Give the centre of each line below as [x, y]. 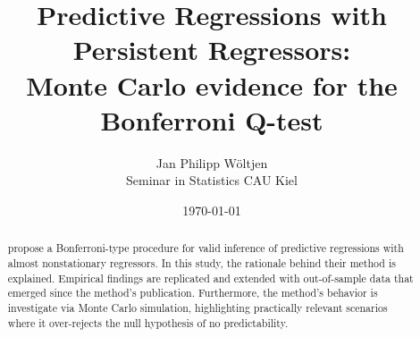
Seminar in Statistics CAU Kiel [212, 180]
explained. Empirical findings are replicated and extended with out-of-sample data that [210, 278]
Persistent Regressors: [212, 50]
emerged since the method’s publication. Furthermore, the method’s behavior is [193, 293]
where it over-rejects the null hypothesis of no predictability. [148, 322]
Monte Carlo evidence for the [212, 84]
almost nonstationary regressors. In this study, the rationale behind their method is [202, 262]
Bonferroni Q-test [212, 119]
